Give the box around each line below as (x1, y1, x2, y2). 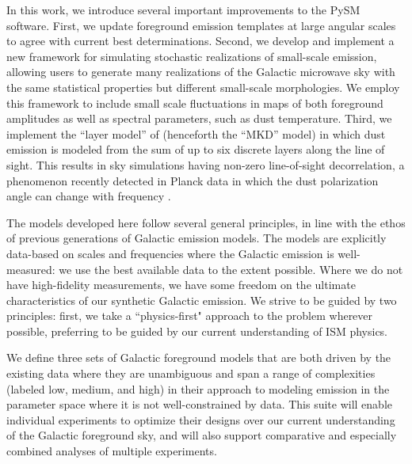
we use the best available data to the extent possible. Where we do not (59, 261, 403, 277)
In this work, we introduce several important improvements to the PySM (6, 2, 360, 17)
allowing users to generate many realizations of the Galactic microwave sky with (6, 63, 395, 80)
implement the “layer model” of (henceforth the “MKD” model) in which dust (6, 125, 386, 142)
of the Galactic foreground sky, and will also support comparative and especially (6, 427, 397, 443)
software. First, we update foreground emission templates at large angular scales (6, 17, 396, 33)
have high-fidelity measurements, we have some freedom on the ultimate (6, 276, 356, 293)
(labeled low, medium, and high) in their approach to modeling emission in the (6, 380, 390, 397)
